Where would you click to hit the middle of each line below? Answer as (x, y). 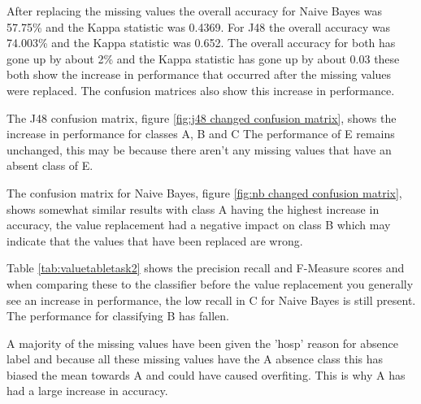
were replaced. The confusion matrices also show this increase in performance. (201, 90)
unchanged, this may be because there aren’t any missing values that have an (199, 149)
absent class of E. (50, 165)
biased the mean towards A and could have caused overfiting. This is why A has (206, 374)
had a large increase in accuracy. (87, 391)
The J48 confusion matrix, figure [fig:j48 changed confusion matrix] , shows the (202, 117)
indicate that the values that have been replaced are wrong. (155, 240)
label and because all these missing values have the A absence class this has (195, 359)
